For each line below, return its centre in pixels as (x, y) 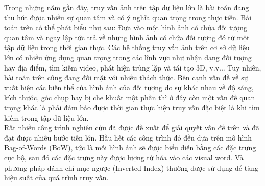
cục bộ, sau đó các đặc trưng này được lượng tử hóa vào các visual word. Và (124, 157)
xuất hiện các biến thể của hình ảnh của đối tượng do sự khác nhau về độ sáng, (129, 87)
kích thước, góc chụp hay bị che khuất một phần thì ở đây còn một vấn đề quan (130, 97)
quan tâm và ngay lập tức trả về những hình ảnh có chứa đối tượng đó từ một (127, 37)
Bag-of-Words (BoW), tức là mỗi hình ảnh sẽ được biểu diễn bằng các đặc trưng (130, 147)
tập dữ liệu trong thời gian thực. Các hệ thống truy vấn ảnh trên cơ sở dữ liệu (127, 47)
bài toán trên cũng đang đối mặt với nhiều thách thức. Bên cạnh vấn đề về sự (126, 77)
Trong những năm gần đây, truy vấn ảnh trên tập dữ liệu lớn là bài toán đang (127, 7)
